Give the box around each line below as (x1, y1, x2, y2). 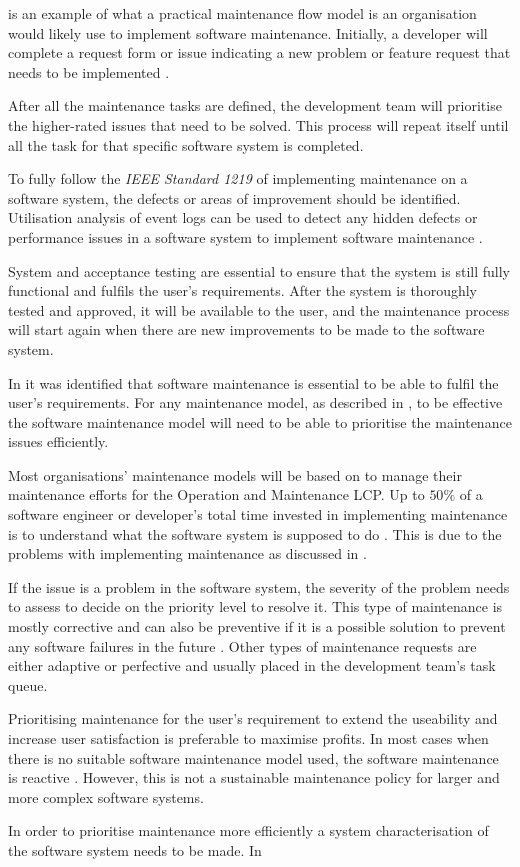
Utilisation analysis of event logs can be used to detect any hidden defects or (8, 207, 478, 228)
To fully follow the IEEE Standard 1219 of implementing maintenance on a (8, 168, 468, 189)
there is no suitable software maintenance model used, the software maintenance (8, 747, 499, 768)
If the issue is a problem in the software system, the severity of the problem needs (8, 576, 510, 597)
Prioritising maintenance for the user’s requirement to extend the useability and (8, 708, 498, 729)
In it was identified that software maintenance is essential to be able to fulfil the (8, 372, 499, 393)
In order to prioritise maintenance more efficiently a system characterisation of (8, 820, 489, 841)
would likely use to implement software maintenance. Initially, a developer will (8, 22, 488, 43)
